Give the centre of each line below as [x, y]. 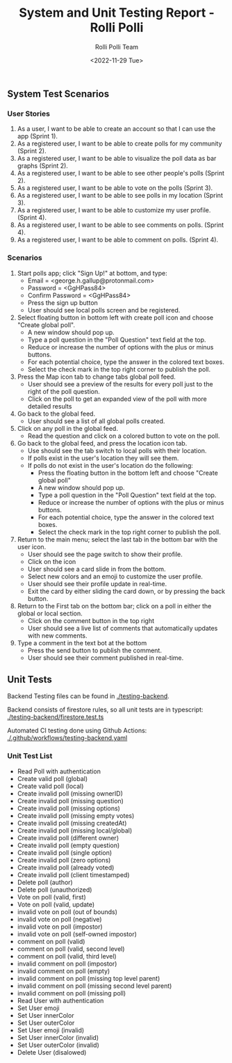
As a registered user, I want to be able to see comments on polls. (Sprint [121, 225]
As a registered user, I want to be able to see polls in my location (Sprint [120, 196]
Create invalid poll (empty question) [68, 845]
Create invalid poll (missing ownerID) [70, 793]
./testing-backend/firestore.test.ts [56, 717]
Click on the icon [52, 561]
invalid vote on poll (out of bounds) [67, 912]
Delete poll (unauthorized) [55, 890]
